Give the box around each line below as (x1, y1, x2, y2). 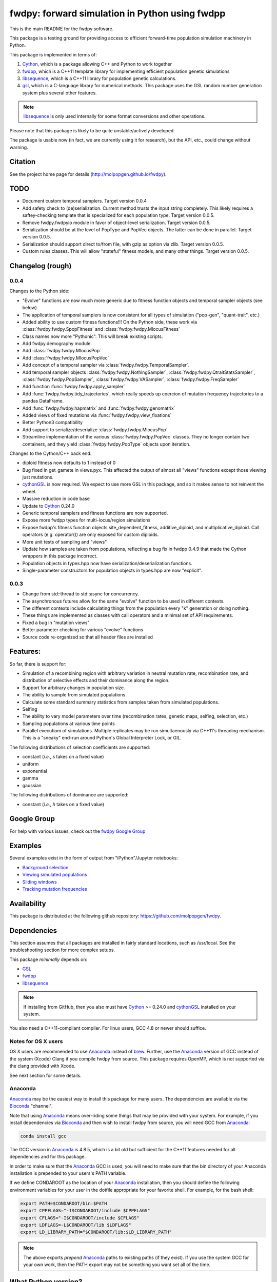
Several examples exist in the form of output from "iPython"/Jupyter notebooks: (9, 855, 178, 861)
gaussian (22, 782, 42, 788)
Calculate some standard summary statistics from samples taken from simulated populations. (22, 699, 220, 705)
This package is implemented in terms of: (9, 51, 97, 57)
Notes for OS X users (9, 1038, 63, 1045)
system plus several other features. (22, 90, 97, 96)
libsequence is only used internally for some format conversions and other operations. (23, 113, 206, 119)
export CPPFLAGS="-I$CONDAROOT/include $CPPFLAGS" (20, 1208, 151, 1214)
